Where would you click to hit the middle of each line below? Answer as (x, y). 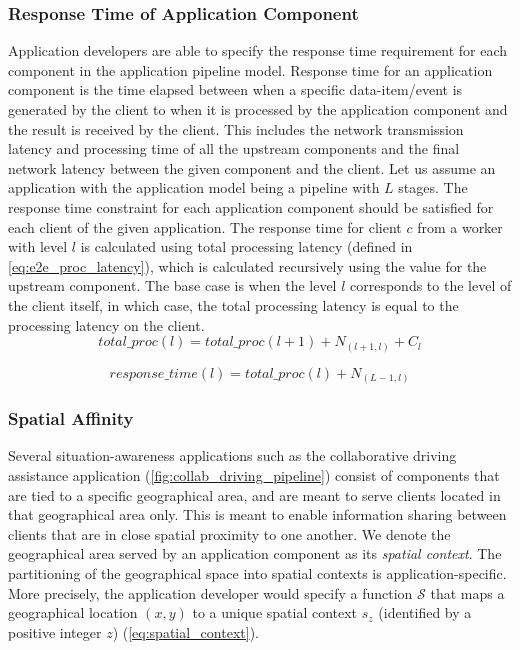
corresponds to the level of (431, 285)
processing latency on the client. (106, 324)
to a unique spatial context (275, 612)
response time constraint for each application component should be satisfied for (251, 206)
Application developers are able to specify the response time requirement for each (258, 50)
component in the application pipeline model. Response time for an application (250, 69)
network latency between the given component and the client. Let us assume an (252, 167)
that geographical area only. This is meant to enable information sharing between (257, 514)
